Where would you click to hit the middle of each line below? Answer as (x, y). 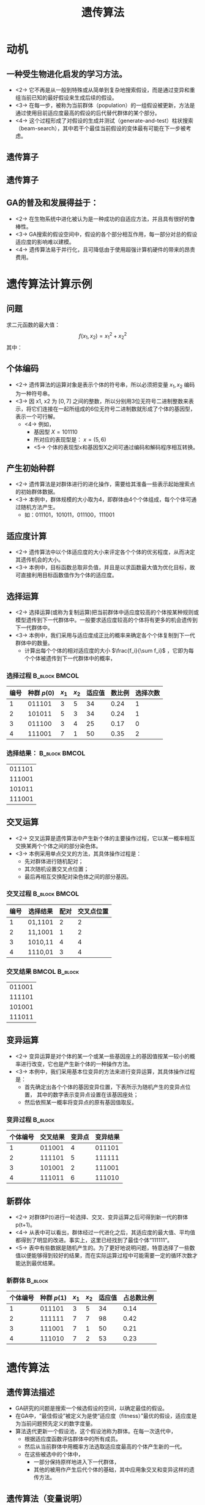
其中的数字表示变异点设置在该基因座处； (88, 1094)
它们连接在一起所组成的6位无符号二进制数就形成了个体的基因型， (114, 408)
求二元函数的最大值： (33, 325)
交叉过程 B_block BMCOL (43, 894)
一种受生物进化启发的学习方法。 (67, 74)
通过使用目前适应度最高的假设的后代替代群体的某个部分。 (88, 113)
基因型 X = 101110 (55, 432)
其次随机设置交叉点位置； (57, 869)
